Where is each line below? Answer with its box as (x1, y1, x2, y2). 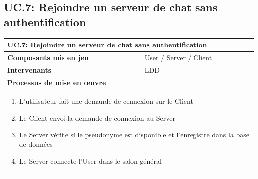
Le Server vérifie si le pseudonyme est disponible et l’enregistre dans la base (19, 129, 250, 139)
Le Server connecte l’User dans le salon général (19, 155, 162, 166)
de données (19, 139, 53, 149)
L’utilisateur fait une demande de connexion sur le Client (19, 96, 193, 106)
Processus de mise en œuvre (7, 77, 106, 87)
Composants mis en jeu (7, 52, 89, 62)
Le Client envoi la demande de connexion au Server (19, 113, 175, 123)
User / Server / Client (144, 52, 212, 62)
